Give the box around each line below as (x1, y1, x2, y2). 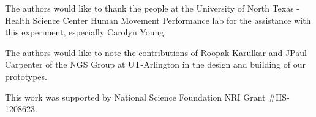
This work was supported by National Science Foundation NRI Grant (5, 90, 266, 103)
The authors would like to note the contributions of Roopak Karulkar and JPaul (5, 46, 307, 58)
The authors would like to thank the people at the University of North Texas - (5, 2, 300, 14)
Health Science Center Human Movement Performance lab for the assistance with (5, 13, 311, 26)
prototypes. (5, 69, 47, 82)
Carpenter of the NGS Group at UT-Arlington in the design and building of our (5, 58, 306, 71)
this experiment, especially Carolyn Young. (5, 26, 167, 38)
